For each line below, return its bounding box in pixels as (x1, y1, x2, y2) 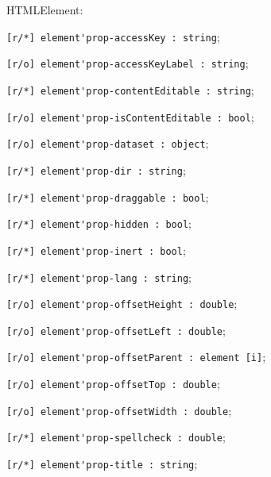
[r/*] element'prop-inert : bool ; (6, 241, 186, 258)
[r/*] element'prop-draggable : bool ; (6, 188, 209, 205)
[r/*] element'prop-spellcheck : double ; (6, 429, 226, 445)
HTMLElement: (6, 2, 83, 17)
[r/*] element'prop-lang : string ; (6, 268, 192, 285)
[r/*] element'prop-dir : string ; (6, 161, 186, 178)
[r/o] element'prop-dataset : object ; (6, 135, 209, 152)
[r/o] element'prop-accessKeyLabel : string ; (6, 55, 249, 71)
